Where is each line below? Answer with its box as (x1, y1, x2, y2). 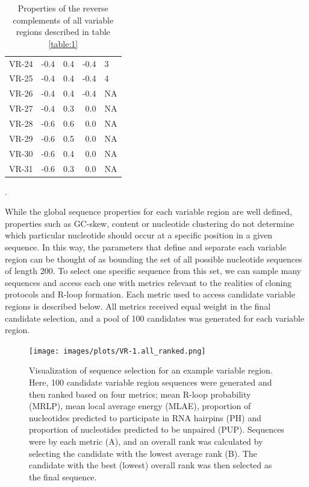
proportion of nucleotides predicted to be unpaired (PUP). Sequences (29, 423, 284, 436)
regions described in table (16, 25, 110, 38)
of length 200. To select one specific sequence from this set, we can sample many (5, 264, 301, 277)
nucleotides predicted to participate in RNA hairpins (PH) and (29, 411, 261, 424)
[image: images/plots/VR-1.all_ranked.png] (29, 346, 206, 355)
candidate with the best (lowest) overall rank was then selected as (29, 459, 272, 471)
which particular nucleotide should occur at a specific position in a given (5, 229, 273, 241)
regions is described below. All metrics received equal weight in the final (5, 299, 271, 312)
